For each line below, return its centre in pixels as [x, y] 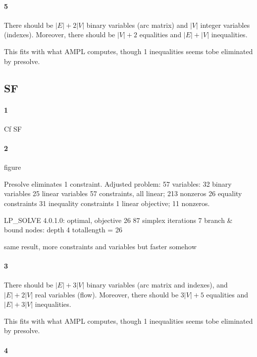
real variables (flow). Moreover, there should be [107, 294]
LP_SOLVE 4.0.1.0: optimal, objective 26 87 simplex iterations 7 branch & [118, 220]
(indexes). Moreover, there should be [60, 35]
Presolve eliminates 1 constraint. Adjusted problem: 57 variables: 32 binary [118, 183]
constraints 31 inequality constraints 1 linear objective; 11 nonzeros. [107, 203]
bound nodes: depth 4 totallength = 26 [63, 230]
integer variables [225, 25]
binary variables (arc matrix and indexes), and [157, 285]
